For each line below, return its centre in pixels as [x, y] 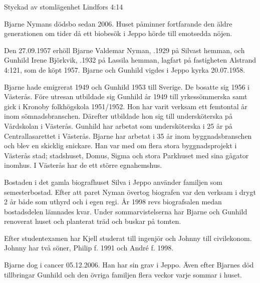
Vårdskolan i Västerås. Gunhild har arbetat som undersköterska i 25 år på [118, 125]
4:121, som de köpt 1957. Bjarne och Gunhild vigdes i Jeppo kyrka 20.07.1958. [125, 69]
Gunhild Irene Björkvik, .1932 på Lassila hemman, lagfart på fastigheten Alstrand [130, 60]
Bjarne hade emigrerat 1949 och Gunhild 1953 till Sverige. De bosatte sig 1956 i [127, 86]
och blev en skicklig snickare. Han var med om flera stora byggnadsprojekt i [120, 146]
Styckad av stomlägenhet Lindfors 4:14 [64, 7]
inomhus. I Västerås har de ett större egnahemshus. [83, 165]
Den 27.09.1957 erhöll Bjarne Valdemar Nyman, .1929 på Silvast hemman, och [124, 50]
